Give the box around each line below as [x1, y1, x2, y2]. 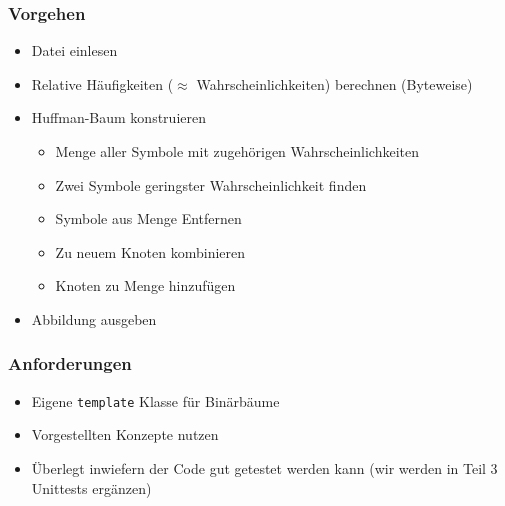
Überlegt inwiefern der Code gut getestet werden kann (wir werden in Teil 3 [31, 458, 498, 479]
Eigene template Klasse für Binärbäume [31, 390, 280, 411]
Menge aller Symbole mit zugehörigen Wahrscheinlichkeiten [55, 141, 420, 161]
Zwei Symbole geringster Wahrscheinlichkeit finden [55, 174, 367, 195]
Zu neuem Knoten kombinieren [55, 241, 246, 262]
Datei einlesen [31, 40, 118, 61]
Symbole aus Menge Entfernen [55, 208, 242, 229]
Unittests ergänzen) [31, 477, 152, 498]
